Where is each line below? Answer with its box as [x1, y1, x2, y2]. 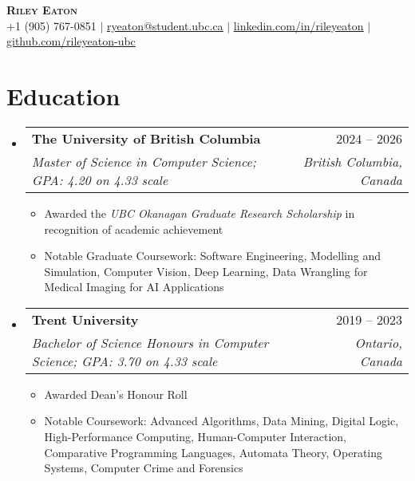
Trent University [31, 309, 139, 329]
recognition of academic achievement [44, 220, 223, 237]
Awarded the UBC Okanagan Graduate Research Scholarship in [44, 204, 355, 221]
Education [6, 79, 121, 112]
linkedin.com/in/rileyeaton [233, 17, 364, 34]
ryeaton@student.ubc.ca [107, 17, 223, 34]
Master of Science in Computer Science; [31, 152, 256, 171]
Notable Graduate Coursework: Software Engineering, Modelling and [44, 247, 381, 264]
